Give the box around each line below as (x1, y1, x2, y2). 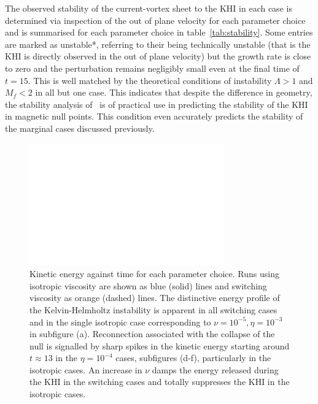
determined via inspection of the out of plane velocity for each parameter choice (5, 13, 306, 26)
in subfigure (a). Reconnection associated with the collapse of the (29, 327, 275, 340)
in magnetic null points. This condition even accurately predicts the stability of (5, 110, 303, 123)
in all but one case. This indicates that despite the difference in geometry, (35, 86, 312, 99)
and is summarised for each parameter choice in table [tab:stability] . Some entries (5, 26, 313, 39)
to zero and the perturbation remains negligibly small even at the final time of (5, 61, 300, 74)
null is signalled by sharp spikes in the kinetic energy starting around (29, 339, 290, 352)
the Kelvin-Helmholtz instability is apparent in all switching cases (29, 303, 277, 316)
